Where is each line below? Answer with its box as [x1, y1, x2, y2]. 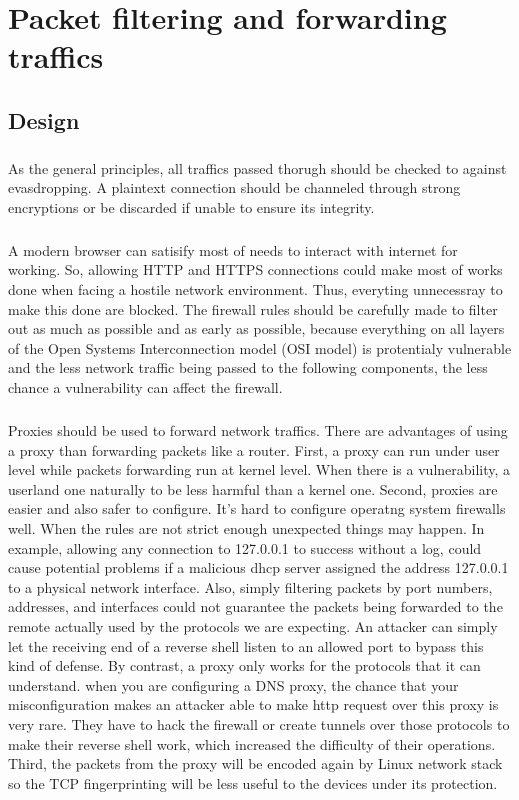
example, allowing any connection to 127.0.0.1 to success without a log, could [8, 537, 482, 558]
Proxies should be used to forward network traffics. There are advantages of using [8, 420, 508, 440]
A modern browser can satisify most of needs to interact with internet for [8, 239, 458, 260]
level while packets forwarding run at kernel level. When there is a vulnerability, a [8, 459, 511, 480]
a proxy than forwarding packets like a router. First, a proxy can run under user [8, 439, 500, 460]
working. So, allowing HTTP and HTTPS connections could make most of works [8, 259, 503, 280]
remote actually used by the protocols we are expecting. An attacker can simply [8, 615, 498, 636]
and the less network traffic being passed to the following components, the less [8, 357, 488, 378]
